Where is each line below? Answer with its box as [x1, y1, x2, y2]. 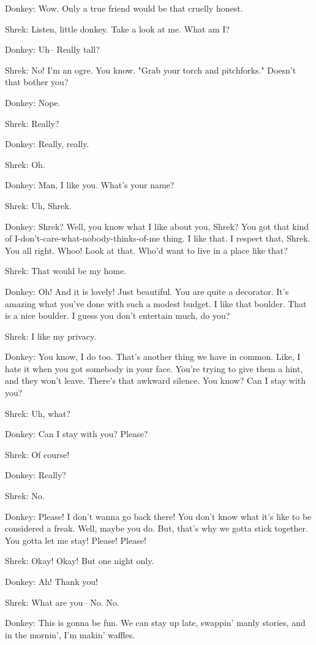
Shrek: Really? [5, 116, 59, 129]
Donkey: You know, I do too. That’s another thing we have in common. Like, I [5, 350, 301, 363]
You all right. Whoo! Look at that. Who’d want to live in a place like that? [5, 243, 288, 256]
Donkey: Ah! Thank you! [5, 575, 98, 587]
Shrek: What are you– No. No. [5, 595, 119, 608]
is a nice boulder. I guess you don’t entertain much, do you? [5, 309, 230, 322]
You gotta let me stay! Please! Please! [5, 533, 146, 546]
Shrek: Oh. [5, 158, 45, 170]
